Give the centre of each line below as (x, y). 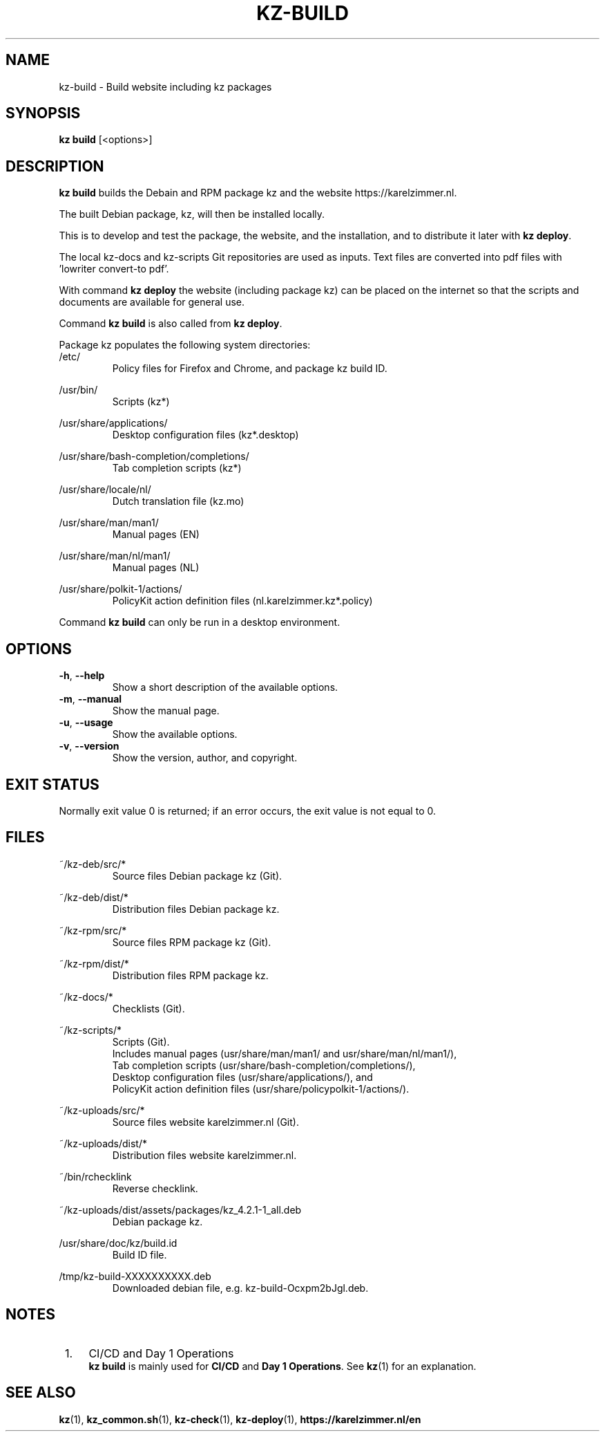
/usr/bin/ (78, 390)
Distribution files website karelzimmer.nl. (204, 1155)
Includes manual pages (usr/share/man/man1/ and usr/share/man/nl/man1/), (285, 1053)
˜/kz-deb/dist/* (94, 897)
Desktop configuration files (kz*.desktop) (205, 435)
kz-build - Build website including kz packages (165, 86)
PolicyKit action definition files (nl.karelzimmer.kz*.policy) (242, 601)
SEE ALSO (41, 1393)
